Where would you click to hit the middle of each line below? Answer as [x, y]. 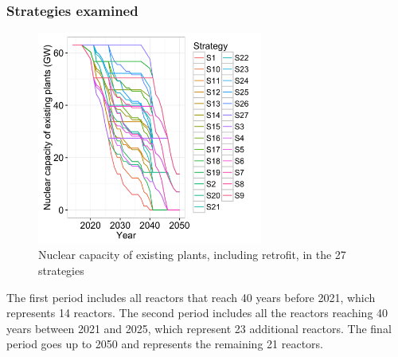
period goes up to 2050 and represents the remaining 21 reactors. [165, 344]
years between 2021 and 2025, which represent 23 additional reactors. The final [199, 328]
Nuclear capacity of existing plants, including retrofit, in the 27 [192, 255]
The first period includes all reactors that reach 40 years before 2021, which [191, 297]
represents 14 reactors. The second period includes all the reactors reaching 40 [197, 313]
